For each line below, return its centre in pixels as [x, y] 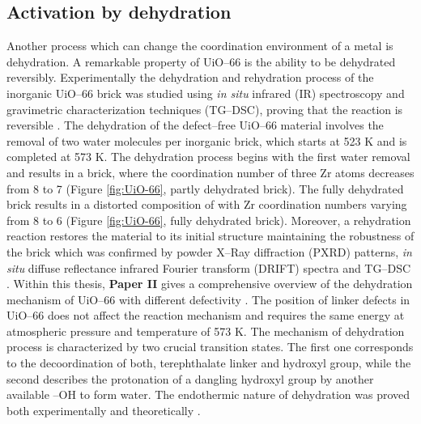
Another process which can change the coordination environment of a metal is [200, 46]
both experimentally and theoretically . [104, 410]
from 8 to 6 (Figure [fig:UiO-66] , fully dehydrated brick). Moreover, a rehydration [209, 220]
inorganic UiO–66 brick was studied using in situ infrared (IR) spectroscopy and [206, 93]
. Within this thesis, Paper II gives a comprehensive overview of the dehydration [210, 284]
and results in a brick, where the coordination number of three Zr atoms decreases [210, 172]
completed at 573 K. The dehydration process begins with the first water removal [208, 157]
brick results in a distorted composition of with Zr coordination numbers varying [207, 204]
